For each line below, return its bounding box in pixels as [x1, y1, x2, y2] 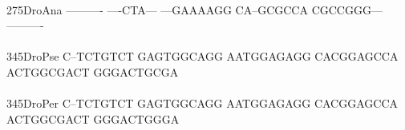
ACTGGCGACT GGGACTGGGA [6, 110, 180, 127]
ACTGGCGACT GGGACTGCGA [6, 63, 179, 80]
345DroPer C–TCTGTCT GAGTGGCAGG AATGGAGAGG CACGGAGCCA [6, 95, 399, 112]
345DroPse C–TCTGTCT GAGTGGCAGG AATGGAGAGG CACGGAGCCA [6, 48, 399, 65]
